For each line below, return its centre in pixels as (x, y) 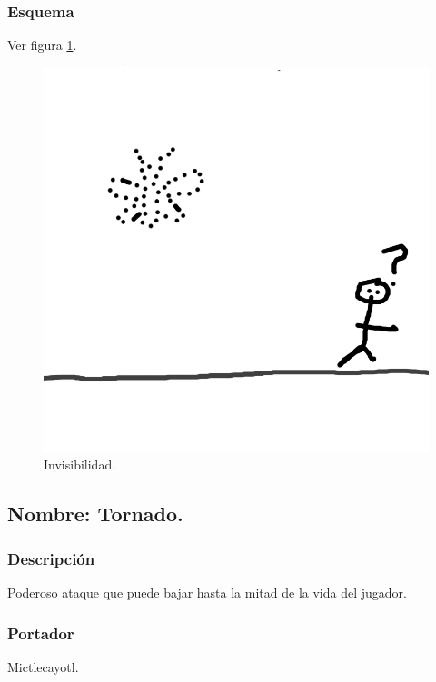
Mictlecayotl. (43, 666)
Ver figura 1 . (42, 45)
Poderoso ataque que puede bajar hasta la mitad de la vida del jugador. (207, 592)
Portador (41, 633)
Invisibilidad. (80, 465)
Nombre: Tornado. (95, 514)
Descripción (51, 558)
